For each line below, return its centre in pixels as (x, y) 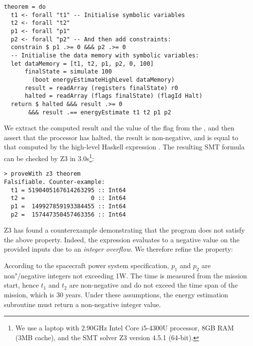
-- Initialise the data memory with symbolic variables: (105, 55)
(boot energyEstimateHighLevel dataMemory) (103, 80)
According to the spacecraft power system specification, (87, 265)
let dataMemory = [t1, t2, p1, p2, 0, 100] (82, 64)
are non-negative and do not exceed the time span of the (154, 285)
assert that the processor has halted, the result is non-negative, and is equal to (121, 137)
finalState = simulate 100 (68, 72)
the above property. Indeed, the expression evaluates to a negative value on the (122, 239)
